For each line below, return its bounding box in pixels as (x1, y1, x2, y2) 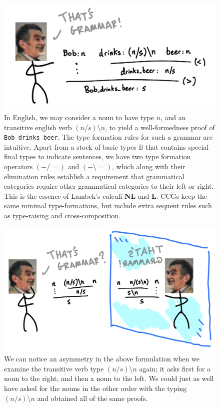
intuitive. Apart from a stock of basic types (4, 141, 136, 152)
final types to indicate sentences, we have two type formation (4, 151, 191, 162)
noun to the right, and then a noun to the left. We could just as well (4, 373, 214, 383)
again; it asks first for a (139, 363, 211, 373)
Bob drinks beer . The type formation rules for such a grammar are (4, 132, 213, 142)
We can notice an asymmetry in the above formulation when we (4, 353, 199, 364)
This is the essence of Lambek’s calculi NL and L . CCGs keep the (4, 190, 207, 201)
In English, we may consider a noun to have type (4, 112, 154, 122)
